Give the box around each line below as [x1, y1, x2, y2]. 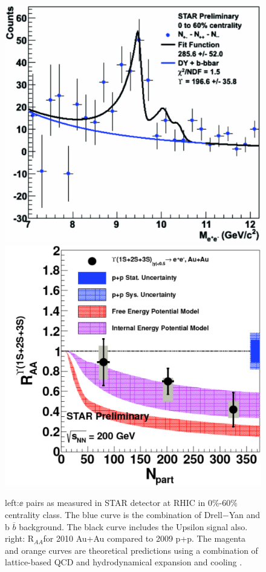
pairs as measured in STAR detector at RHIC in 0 [26, 496, 212, 509]
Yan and [229, 508, 261, 520]
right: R [5, 532, 34, 545]
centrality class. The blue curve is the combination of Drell [5, 508, 222, 520]
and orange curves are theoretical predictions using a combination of [5, 544, 258, 556]
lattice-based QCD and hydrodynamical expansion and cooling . [5, 556, 242, 568]
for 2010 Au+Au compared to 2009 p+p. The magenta [43, 532, 246, 545]
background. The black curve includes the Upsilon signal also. [19, 520, 248, 533]
